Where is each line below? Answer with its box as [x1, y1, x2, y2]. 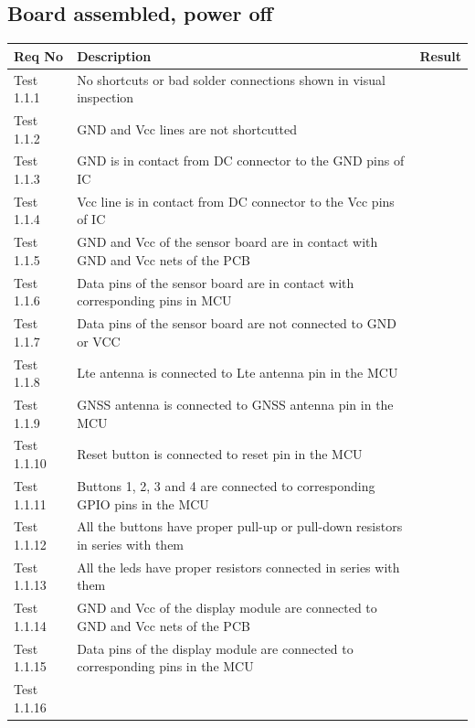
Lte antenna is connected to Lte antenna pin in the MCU [77, 363, 398, 382]
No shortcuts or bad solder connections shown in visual [77, 70, 385, 89]
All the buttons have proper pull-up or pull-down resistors [77, 517, 403, 536]
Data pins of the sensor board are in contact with [77, 273, 354, 292]
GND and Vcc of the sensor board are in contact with [77, 232, 378, 252]
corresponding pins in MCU [77, 291, 232, 310]
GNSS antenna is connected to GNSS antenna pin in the [77, 395, 394, 414]
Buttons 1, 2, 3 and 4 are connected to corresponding [77, 476, 375, 495]
